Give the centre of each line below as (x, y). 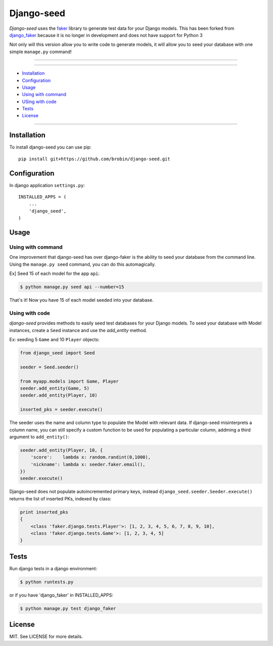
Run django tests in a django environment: (53, 568)
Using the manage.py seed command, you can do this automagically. (83, 264)
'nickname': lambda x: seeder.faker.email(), (88, 464)
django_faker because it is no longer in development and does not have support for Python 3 (106, 35)
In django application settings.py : (47, 185)
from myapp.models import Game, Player (69, 381)
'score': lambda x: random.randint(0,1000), (91, 457)
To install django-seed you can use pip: (51, 147)
